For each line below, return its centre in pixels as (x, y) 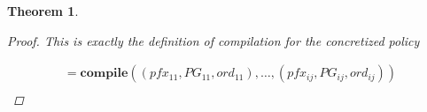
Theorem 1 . (43, 11)
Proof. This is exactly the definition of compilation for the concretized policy (213, 40)
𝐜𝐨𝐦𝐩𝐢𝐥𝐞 (104, 74)
